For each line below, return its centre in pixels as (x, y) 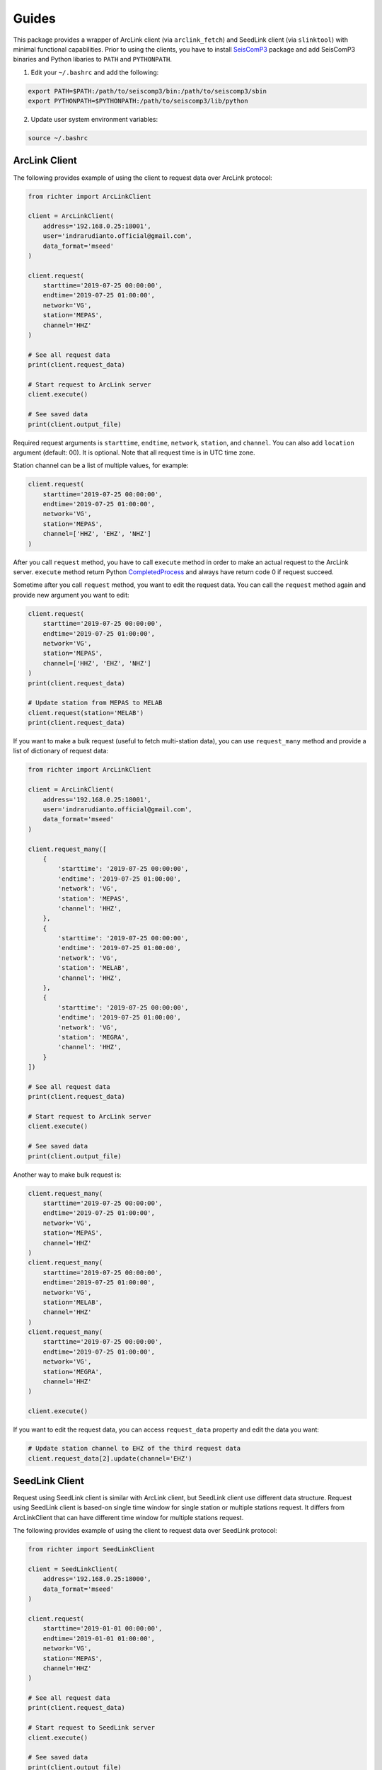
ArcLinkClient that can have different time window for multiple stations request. (128, 1517)
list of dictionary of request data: (61, 751)
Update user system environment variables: (94, 120)
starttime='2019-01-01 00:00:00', (103, 1629)
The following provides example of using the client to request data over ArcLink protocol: (143, 178)
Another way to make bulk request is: (67, 1175)
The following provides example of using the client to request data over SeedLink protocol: (145, 1531)
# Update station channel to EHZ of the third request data (134, 1449)
